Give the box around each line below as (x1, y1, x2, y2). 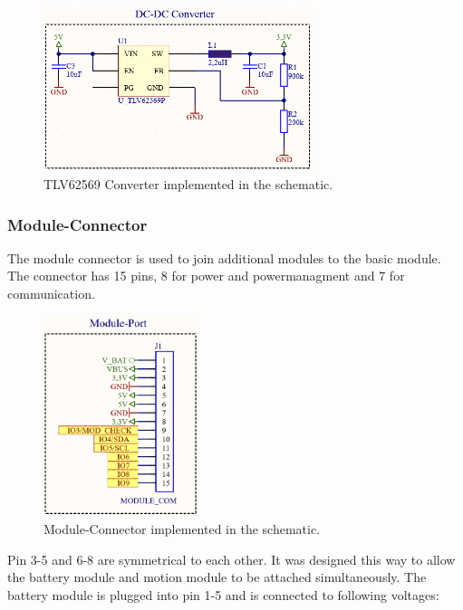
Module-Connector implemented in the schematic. (43, 519, 320, 539)
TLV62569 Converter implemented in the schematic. (43, 175, 333, 194)
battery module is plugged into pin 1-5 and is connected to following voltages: (7, 585, 439, 604)
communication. (7, 284, 95, 303)
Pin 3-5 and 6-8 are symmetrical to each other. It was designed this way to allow (7, 549, 456, 568)
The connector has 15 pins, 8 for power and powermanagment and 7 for (7, 266, 405, 285)
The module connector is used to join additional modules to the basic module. (7, 248, 441, 267)
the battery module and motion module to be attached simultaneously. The (7, 567, 427, 586)
